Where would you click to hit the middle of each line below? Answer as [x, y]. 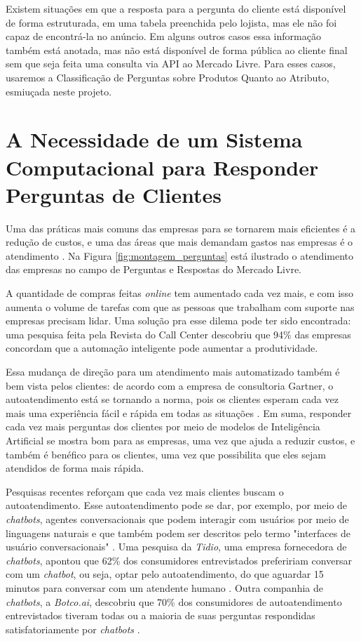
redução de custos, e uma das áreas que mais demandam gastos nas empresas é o [179, 242]
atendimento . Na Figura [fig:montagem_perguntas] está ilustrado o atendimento [180, 255]
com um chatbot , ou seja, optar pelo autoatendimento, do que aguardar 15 [165, 574]
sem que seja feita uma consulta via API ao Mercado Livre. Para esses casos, [171, 64]
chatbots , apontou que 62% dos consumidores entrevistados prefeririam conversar [179, 560]
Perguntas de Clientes [114, 194]
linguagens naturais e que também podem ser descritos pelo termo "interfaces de [178, 533]
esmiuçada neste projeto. [59, 91]
